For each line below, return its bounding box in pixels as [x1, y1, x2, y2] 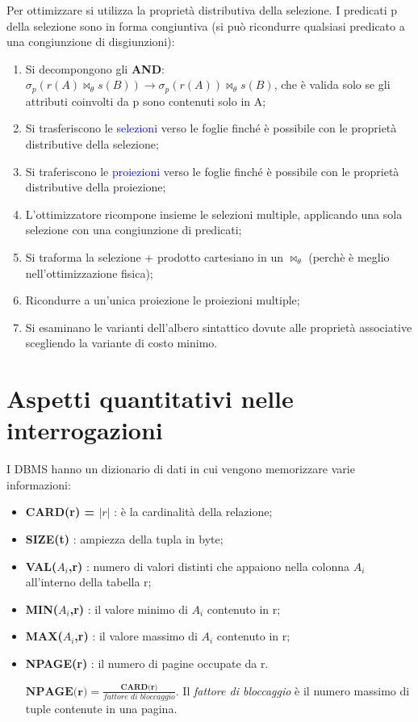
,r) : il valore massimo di [74, 628, 198, 644]
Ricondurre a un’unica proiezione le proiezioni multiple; [25, 292, 300, 309]
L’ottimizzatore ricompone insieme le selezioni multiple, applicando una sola [25, 205, 403, 222]
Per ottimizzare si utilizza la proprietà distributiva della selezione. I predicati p [6, 2, 398, 18]
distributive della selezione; [25, 136, 159, 153]
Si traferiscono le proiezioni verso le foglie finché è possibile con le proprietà [25, 162, 399, 179]
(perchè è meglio [308, 248, 390, 265]
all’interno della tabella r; [25, 573, 152, 590]
